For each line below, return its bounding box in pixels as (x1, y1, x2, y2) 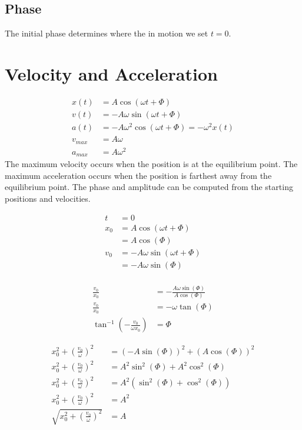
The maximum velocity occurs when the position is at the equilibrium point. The (5, 158, 298, 170)
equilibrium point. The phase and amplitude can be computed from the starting (5, 181, 293, 193)
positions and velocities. (5, 192, 91, 204)
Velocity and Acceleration (5, 61, 218, 85)
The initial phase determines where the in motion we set (5, 27, 208, 39)
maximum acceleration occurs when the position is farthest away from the (5, 169, 272, 181)
